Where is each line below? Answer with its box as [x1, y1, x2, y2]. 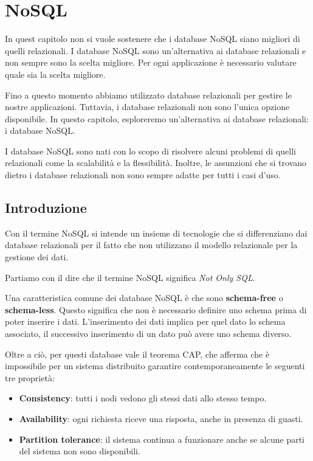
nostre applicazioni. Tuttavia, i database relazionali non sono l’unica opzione [5, 100, 290, 113]
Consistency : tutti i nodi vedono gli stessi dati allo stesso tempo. [19, 392, 267, 404]
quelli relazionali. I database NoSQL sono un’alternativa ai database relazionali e [5, 44, 306, 57]
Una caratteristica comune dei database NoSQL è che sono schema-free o [5, 291, 283, 304]
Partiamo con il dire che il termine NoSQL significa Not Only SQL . [5, 271, 255, 283]
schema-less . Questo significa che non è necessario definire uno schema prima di [5, 303, 307, 316]
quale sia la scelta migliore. [5, 68, 106, 80]
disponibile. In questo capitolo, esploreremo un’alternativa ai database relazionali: [5, 112, 309, 125]
